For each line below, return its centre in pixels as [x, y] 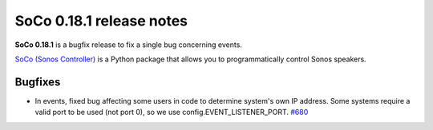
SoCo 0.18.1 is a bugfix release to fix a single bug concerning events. [128, 45]
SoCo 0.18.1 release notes [101, 21]
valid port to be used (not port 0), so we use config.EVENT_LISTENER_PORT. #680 [172, 112]
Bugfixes [38, 82]
